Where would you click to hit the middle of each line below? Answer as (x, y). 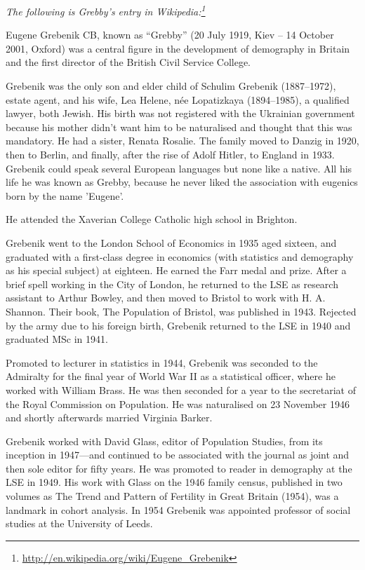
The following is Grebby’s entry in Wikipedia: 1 (106, 10)
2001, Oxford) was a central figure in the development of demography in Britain (178, 48)
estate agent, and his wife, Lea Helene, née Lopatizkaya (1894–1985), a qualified (178, 99)
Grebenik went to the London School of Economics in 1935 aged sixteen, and (171, 242)
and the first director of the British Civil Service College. (128, 62)
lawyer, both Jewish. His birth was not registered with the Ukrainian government (180, 113)
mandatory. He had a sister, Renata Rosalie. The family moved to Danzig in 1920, (182, 141)
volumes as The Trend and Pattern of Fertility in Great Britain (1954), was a (172, 496)
